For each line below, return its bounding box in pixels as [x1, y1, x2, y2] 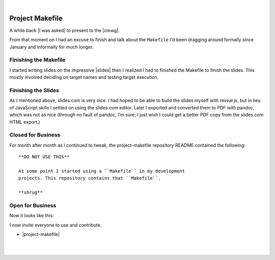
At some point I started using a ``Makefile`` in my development [18, 168, 185, 174]
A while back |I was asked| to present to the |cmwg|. [9, 27, 120, 33]
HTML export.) [9, 119, 40, 125]
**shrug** [18, 190, 43, 195]
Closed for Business [9, 131, 61, 138]
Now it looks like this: [9, 213, 54, 219]
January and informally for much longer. [9, 44, 94, 50]
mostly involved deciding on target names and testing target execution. [9, 74, 159, 80]
